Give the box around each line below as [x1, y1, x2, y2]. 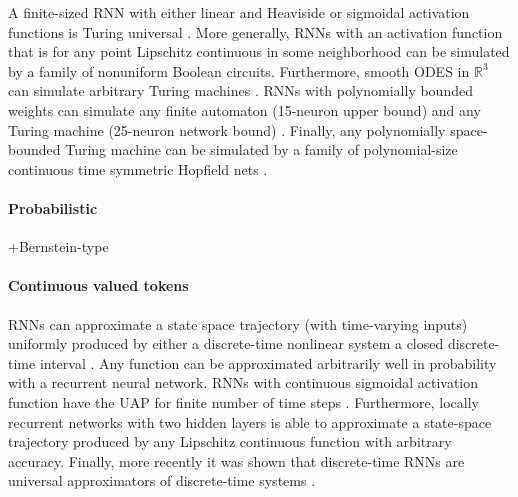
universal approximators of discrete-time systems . [8, 470, 316, 491]
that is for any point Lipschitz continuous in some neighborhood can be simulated [8, 41, 510, 62]
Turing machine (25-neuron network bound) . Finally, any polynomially [8, 119, 446, 140]
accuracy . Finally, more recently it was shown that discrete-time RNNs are [8, 450, 465, 471]
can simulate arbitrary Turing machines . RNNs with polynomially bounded [8, 80, 473, 101]
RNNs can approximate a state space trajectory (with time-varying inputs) [8, 313, 468, 334]
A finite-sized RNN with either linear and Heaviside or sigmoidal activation [8, 2, 470, 22]
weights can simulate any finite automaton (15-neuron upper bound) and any [8, 99, 481, 120]
